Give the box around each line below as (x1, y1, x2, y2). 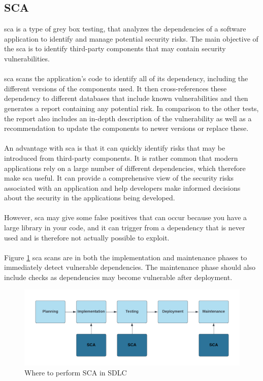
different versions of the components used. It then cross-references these (4, 83, 227, 93)
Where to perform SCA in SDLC (24, 367, 127, 377)
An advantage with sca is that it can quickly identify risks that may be (4, 143, 225, 153)
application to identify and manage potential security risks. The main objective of (4, 33, 258, 44)
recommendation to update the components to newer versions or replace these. (4, 123, 249, 133)
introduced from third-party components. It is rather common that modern (4, 152, 238, 163)
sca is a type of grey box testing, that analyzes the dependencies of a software (4, 23, 246, 34)
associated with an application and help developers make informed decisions (4, 182, 241, 193)
